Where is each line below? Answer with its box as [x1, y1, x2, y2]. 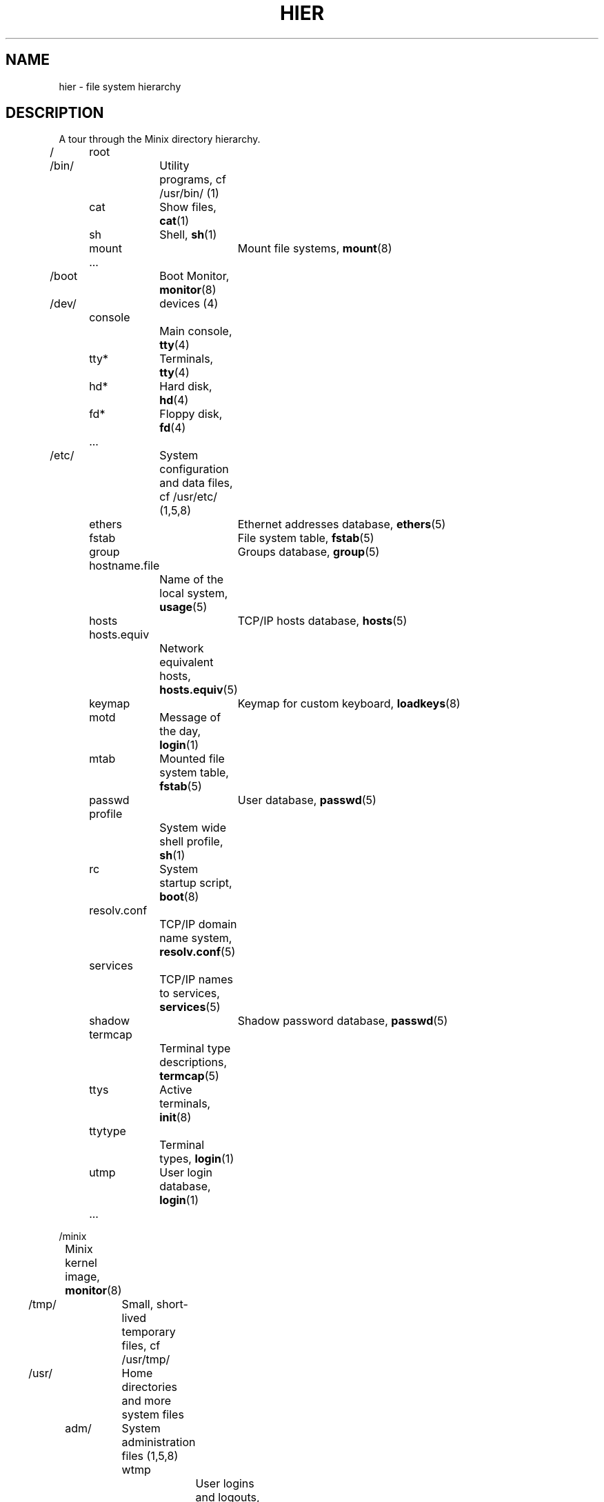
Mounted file [159, 752, 225, 766]
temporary [121, 1325, 176, 1339]
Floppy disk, [159, 407, 223, 421]
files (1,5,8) [121, 1449, 179, 1463]
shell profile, [159, 834, 223, 849]
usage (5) [159, 600, 208, 614]
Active [159, 1083, 192, 1097]
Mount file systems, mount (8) [237, 241, 392, 256]
